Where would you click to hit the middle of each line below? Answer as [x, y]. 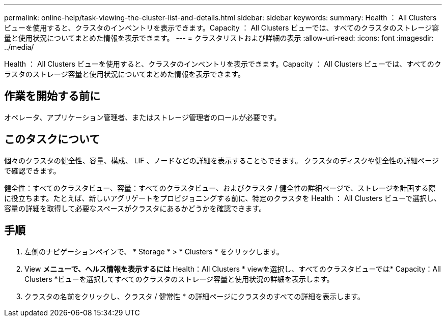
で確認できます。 [32, 170]
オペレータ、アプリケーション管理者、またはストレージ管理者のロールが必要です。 [143, 117]
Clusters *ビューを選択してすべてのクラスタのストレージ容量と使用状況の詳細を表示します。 [179, 279]
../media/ [19, 47]
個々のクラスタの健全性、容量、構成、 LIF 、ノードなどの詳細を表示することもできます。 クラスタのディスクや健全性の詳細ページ [221, 160]
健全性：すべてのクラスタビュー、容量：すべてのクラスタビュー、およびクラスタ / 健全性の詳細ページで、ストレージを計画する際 [220, 188]
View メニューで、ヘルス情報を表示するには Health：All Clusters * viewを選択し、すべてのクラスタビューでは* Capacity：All [233, 269]
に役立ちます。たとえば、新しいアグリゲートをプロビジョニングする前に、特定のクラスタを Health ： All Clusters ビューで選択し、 [223, 198]
